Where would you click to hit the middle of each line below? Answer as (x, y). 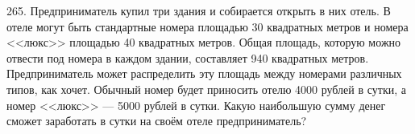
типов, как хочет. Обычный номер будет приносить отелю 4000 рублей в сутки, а (206, 89)
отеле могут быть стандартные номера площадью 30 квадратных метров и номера (207, 26)
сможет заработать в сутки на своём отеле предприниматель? (157, 121)
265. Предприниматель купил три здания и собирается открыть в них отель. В (199, 10)
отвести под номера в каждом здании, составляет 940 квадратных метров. (188, 57)
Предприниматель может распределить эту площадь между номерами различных (204, 73)
